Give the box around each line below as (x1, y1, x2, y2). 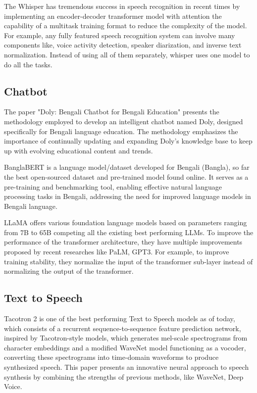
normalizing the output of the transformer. (4, 266, 134, 276)
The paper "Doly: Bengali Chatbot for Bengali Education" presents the (4, 106, 219, 117)
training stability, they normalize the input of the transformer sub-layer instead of (4, 256, 253, 266)
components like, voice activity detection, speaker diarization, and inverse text (4, 40, 242, 50)
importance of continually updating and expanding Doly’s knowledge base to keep (4, 136, 253, 146)
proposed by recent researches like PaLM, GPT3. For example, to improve (4, 246, 229, 257)
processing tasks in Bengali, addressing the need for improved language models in (4, 191, 251, 201)
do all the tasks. (4, 59, 52, 69)
